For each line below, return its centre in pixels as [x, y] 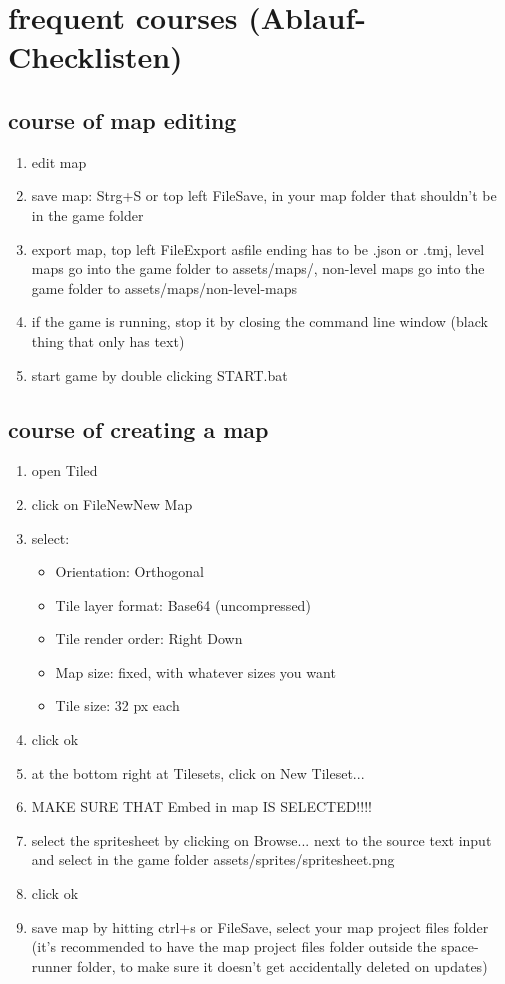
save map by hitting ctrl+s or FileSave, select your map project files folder [260, 926]
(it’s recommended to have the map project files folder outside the [234, 946]
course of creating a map [138, 428]
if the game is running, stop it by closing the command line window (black [259, 321]
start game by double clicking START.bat [159, 374]
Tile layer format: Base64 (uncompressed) [183, 604]
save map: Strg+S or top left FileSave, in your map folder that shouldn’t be [264, 195]
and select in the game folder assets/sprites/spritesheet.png [213, 859]
